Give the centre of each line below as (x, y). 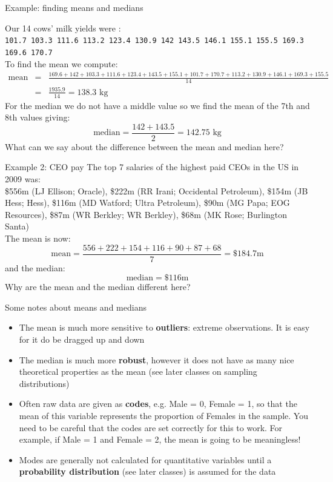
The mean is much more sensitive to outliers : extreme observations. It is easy (164, 327)
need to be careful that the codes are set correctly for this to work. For (151, 427)
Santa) (17, 226)
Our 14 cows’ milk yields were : (63, 28)
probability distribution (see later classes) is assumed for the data (147, 471)
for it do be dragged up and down (82, 339)
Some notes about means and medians (76, 307)
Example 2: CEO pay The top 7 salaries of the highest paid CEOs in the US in (152, 167)
